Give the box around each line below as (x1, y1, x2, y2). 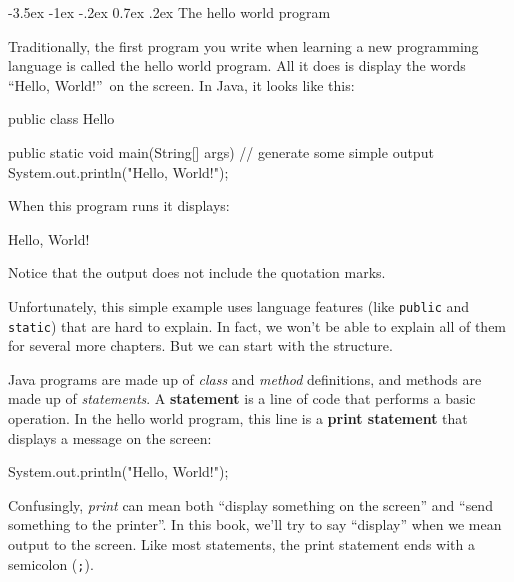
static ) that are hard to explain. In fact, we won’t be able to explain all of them (8, 315, 507, 336)
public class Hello (8, 108, 115, 129)
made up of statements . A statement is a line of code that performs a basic (8, 388, 476, 409)
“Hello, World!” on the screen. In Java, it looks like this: (8, 74, 355, 95)
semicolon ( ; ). (8, 553, 94, 574)
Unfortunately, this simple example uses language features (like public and (8, 295, 470, 316)
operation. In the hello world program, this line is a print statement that (8, 408, 468, 429)
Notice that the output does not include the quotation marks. (8, 262, 386, 283)
